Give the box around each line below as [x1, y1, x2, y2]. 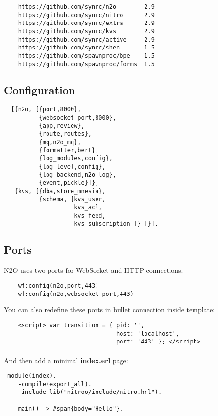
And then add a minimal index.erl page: [4, 355, 128, 365]
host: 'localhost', [116, 330, 179, 337]
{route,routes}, [39, 130, 92, 138]
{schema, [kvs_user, [39, 196, 106, 203]
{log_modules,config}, [39, 155, 113, 162]
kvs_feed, [74, 212, 106, 219]
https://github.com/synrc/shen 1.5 [18, 44, 155, 51]
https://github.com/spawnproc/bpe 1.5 [18, 52, 155, 59]
